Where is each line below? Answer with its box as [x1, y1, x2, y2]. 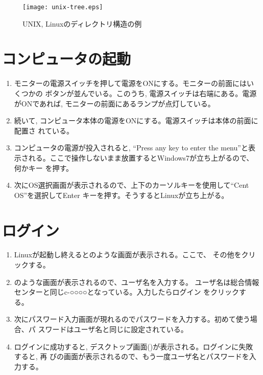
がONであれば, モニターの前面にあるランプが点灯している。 [14, 98, 215, 108]
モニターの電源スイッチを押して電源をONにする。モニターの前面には [14, 78, 247, 89]
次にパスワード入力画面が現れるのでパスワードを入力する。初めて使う [14, 314, 250, 324]
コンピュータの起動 [2, 48, 131, 69]
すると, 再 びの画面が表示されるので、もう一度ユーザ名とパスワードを [14, 351, 249, 362]
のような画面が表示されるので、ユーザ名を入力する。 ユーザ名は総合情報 [14, 276, 259, 287]
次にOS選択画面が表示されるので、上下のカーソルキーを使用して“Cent [14, 180, 249, 190]
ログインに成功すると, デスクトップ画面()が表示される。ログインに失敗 [14, 341, 253, 351]
